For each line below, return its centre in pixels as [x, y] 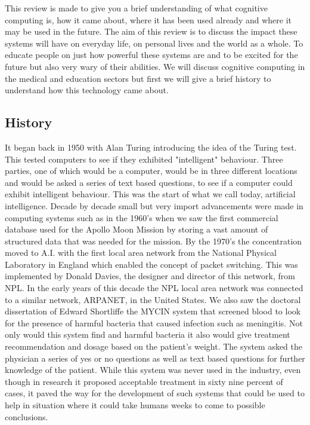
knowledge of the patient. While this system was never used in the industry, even [153, 370]
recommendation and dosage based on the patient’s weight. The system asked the [154, 346]
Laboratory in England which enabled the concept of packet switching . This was [151, 264]
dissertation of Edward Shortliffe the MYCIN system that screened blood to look [153, 311]
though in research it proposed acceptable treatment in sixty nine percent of [144, 381]
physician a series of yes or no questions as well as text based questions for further [155, 358]
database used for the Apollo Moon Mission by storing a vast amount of [137, 229]
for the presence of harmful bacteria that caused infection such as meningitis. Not [154, 322]
